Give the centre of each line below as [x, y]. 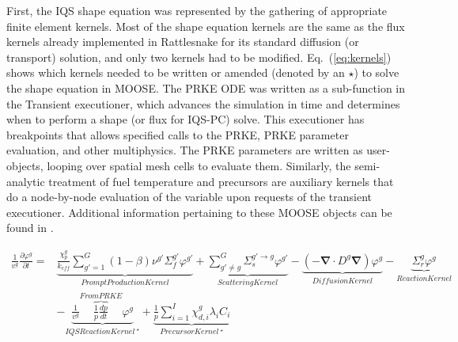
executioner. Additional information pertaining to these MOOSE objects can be [199, 212]
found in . [30, 228]
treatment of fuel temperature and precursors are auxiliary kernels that [221, 181]
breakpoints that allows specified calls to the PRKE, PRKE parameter [178, 134]
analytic [26, 181]
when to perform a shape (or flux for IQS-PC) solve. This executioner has [185, 119]
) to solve [377, 72]
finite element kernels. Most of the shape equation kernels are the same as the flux [206, 26]
